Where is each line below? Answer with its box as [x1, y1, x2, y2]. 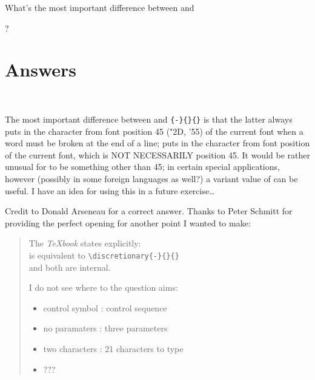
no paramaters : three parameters [43, 322, 168, 334]
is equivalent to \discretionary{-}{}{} [28, 248, 179, 261]
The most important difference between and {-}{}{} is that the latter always [5, 112, 293, 125]
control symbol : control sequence [43, 301, 167, 314]
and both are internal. [28, 260, 111, 273]
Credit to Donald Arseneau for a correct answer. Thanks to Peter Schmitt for [5, 205, 293, 217]
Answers [5, 57, 77, 82]
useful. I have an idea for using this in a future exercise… [5, 184, 215, 197]
